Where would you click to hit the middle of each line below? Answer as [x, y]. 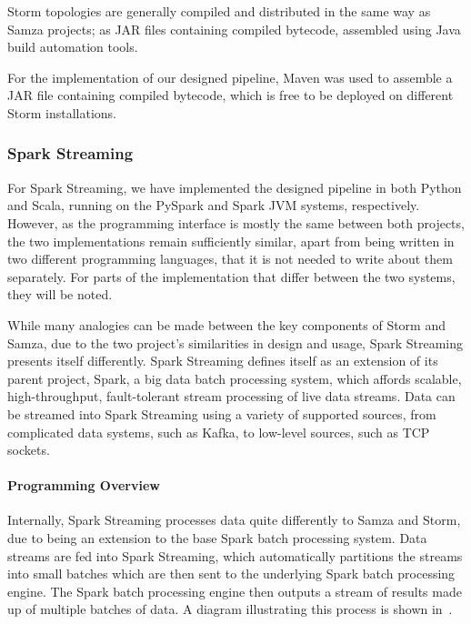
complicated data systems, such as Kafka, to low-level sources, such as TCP [219, 432]
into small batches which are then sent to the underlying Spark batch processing [231, 574]
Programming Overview [84, 485]
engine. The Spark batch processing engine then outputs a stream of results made [235, 591]
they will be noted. [60, 294]
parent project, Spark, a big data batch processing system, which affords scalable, [235, 378]
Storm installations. [62, 112]
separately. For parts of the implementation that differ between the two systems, [231, 276]
